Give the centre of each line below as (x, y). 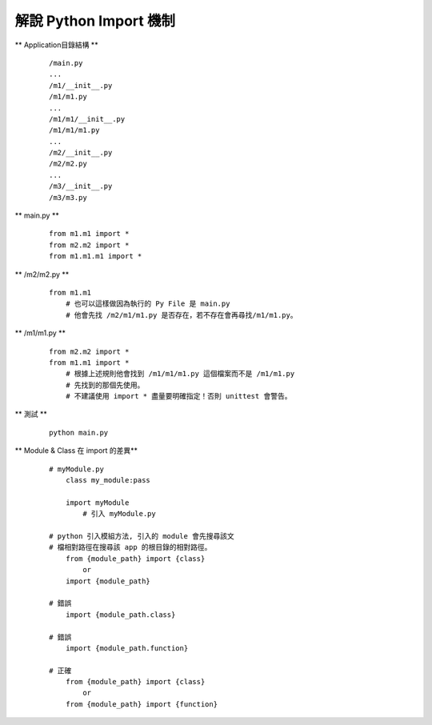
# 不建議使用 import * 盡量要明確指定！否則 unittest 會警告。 (178, 397)
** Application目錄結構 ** (57, 45)
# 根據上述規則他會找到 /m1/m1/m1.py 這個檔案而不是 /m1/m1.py (180, 374)
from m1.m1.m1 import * (96, 256)
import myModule (97, 503)
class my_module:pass (108, 481)
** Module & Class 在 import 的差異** (76, 451)
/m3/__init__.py (81, 186)
